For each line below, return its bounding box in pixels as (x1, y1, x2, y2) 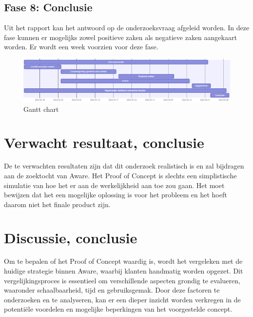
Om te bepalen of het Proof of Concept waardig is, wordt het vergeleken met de (4, 256, 243, 266)
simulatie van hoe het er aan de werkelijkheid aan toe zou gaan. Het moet (4, 180, 225, 190)
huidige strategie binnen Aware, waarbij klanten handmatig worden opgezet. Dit (4, 266, 243, 275)
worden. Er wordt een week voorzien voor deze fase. (4, 42, 158, 52)
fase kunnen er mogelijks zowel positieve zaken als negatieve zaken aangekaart (4, 32, 237, 42)
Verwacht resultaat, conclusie (4, 132, 204, 152)
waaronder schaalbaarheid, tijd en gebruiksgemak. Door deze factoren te (4, 285, 220, 295)
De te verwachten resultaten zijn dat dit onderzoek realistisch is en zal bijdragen (4, 161, 244, 171)
